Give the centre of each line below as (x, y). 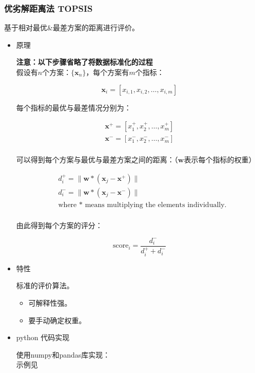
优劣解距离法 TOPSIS (48, 8)
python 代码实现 (43, 337)
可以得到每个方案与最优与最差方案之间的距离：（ (97, 160)
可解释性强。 (50, 302)
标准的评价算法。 (45, 285)
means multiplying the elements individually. (156, 205)
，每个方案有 (107, 72)
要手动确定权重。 (57, 320)
